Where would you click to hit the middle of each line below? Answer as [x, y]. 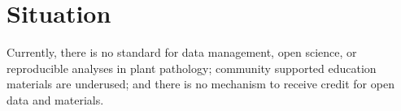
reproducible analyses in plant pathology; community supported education [192, 68]
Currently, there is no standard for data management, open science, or [182, 52]
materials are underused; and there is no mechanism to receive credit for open [200, 84]
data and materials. [55, 99]
